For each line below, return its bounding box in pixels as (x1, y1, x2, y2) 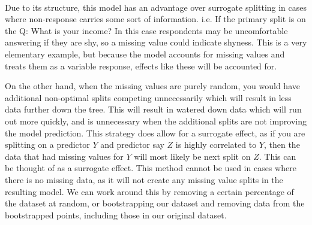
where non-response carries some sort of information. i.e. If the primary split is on (5, 13, 306, 25)
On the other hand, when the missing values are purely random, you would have (5, 80, 300, 92)
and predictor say (100, 138, 164, 151)
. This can (259, 150, 296, 162)
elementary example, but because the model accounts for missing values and (5, 47, 285, 60)
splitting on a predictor (5, 138, 90, 151)
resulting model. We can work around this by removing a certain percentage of (5, 185, 294, 197)
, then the (263, 138, 300, 151)
